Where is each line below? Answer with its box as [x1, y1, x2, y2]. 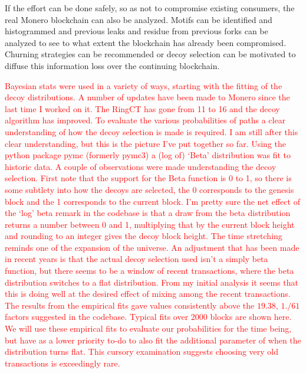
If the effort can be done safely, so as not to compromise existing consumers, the [5, 2, 295, 14]
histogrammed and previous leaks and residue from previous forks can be [5, 25, 268, 37]
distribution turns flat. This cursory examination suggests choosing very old [5, 345, 279, 358]
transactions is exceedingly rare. [5, 356, 120, 369]
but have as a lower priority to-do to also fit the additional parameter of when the [5, 333, 301, 346]
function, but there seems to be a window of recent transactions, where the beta [5, 264, 294, 277]
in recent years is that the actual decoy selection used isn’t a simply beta [5, 253, 268, 265]
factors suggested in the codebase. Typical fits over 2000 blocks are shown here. [5, 310, 292, 323]
